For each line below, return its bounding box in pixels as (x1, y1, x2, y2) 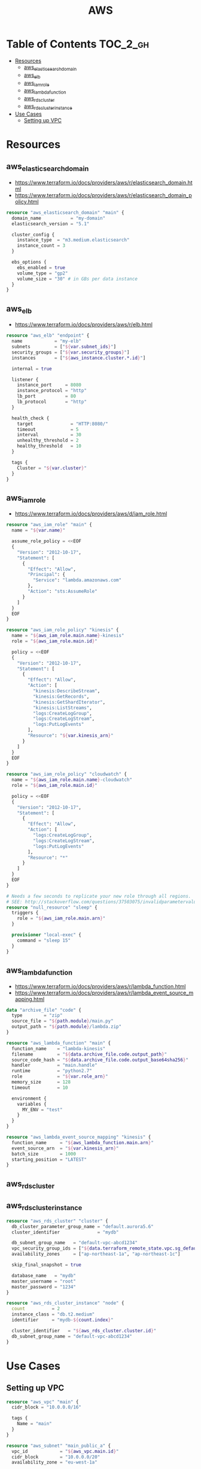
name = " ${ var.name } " (11, 527, 66, 533)
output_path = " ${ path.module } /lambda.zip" (11, 1024, 121, 1030)
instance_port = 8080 (17, 382, 82, 388)
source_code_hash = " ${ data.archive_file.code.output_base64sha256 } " (11, 1057, 188, 1063)
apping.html (14, 996, 45, 1003)
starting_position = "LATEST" (11, 1156, 87, 1163)
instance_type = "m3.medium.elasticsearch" (17, 237, 130, 243)
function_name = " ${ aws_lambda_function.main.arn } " (11, 1139, 154, 1145)
